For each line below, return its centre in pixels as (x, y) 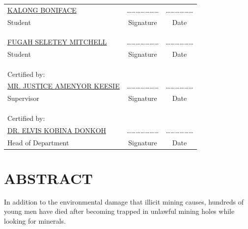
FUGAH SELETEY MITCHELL (57, 42)
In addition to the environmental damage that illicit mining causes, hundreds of (124, 201)
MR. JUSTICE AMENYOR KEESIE (64, 86)
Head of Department (38, 142)
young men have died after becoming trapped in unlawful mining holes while (119, 211)
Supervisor (23, 98)
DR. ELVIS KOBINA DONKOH (57, 130)
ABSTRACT (48, 178)
